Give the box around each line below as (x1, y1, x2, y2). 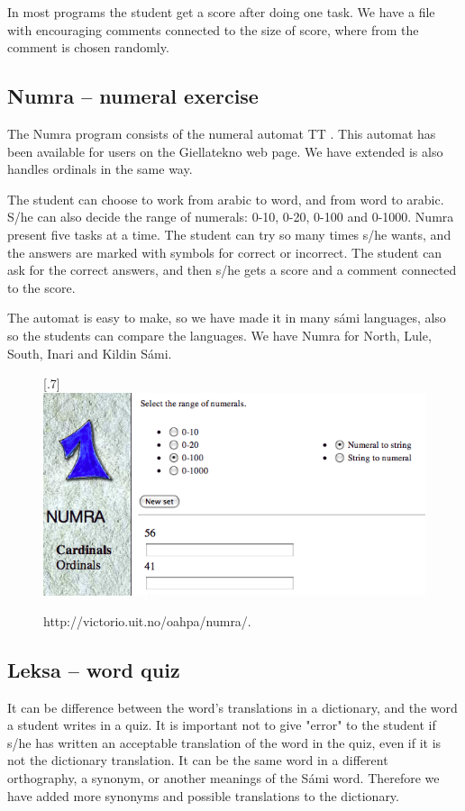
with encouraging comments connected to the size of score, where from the (7, 20, 419, 39)
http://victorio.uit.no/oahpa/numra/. (43, 611, 251, 630)
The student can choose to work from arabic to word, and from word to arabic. (7, 189, 444, 208)
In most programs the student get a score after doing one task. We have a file (7, 3, 435, 21)
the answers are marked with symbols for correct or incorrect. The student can (7, 242, 442, 261)
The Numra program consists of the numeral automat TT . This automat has (7, 123, 436, 142)
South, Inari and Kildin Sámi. (7, 343, 172, 362)
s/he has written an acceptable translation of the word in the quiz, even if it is (7, 733, 442, 752)
